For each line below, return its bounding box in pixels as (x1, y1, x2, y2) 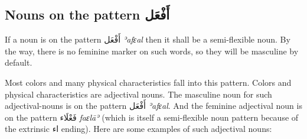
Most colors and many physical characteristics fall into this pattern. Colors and (5, 76, 292, 88)
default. (5, 56, 32, 69)
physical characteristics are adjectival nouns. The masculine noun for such (5, 88, 272, 100)
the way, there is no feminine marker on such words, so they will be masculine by (5, 44, 299, 57)
